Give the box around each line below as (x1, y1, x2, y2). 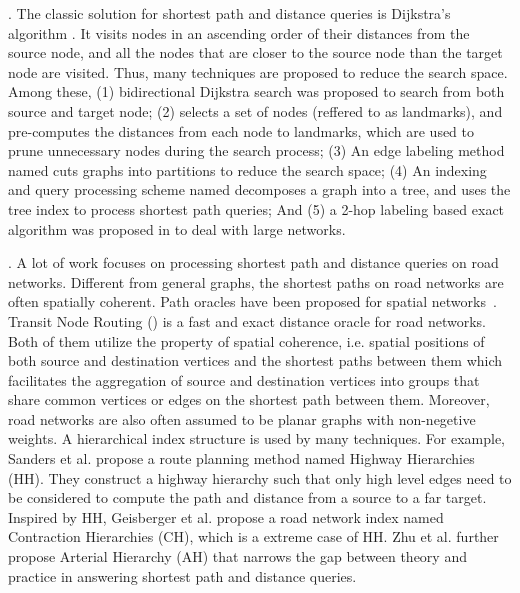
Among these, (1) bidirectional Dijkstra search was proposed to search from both (8, 81, 505, 102)
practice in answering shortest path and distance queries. (8, 565, 357, 586)
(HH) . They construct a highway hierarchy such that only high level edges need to (8, 467, 512, 488)
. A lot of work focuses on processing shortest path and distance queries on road (8, 252, 499, 273)
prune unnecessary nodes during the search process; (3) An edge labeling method (8, 140, 505, 161)
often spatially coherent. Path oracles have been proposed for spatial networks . (8, 291, 497, 312)
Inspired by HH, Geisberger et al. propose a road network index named (8, 506, 444, 527)
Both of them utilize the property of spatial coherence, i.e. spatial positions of (8, 330, 485, 351)
